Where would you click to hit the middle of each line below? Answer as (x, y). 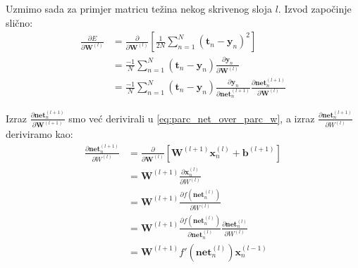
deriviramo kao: (39, 134)
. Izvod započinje (315, 8)
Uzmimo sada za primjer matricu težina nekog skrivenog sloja (139, 8)
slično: (19, 22)
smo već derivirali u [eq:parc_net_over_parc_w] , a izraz (192, 118)
